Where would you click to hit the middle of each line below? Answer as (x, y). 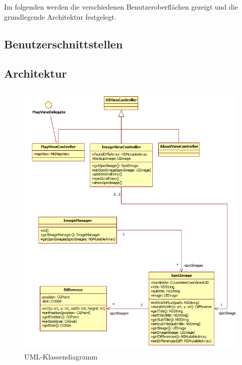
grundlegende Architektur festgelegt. (60, 16)
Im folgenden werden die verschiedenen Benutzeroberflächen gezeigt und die (121, 7)
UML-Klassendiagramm (61, 356)
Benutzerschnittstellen (64, 44)
